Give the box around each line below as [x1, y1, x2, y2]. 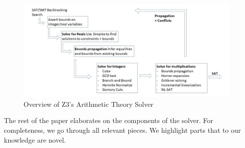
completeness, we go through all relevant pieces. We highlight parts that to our [4, 124, 241, 135]
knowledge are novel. [4, 134, 66, 145]
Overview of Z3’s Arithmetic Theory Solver [24, 99, 153, 109]
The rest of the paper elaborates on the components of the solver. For [4, 115, 213, 125]
